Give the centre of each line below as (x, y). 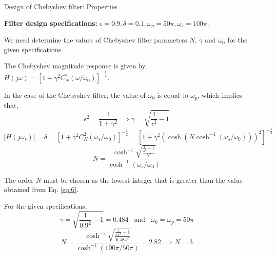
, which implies (220, 95)
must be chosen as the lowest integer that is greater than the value (143, 180)
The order (19, 180)
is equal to (173, 95)
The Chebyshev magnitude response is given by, (76, 66)
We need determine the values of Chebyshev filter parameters (96, 40)
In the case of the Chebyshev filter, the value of (75, 95)
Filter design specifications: (51, 23)
